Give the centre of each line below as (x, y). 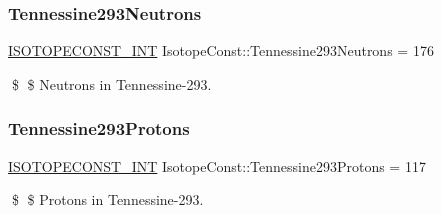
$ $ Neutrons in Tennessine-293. (111, 83)
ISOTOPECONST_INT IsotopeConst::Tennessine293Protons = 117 (217, 165)
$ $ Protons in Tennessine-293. (107, 199)
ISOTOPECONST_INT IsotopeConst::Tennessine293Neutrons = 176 (221, 50)
